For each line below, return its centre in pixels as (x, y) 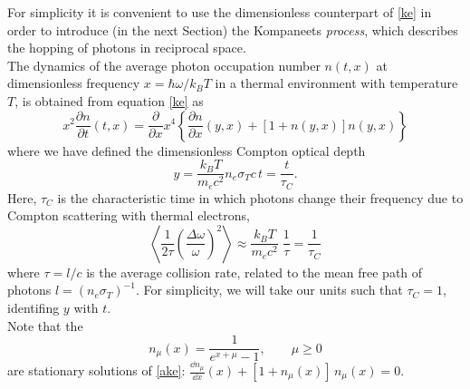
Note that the (45, 325)
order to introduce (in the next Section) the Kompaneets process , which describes (233, 29)
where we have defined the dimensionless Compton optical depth (187, 150)
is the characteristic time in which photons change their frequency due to (260, 197)
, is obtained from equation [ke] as (109, 100)
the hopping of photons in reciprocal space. (127, 48)
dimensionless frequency (74, 83)
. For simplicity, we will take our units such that (269, 290)
